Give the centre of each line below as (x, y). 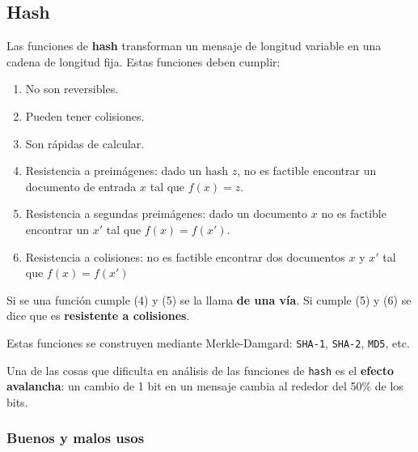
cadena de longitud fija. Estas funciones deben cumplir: (144, 61)
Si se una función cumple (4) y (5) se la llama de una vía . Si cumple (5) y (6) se (209, 299)
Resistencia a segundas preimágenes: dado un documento (167, 213)
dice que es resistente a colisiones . (98, 316)
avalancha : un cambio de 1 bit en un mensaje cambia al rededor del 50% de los (205, 386)
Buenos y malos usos (76, 438)
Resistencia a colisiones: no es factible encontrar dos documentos (185, 256)
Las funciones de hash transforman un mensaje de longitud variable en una (194, 46)
